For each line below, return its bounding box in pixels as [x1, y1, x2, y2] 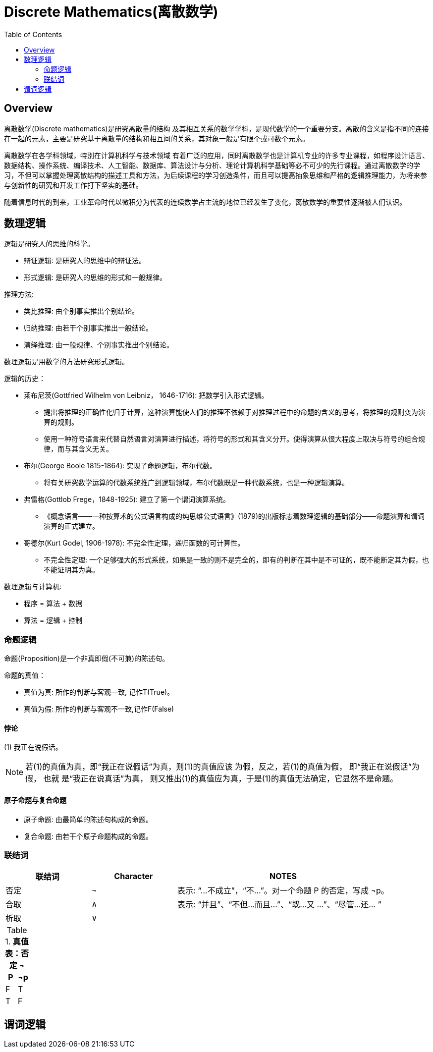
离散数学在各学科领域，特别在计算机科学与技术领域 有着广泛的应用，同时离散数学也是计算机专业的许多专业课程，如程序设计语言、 [4, 151, 429, 160]
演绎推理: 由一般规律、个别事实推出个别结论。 [24, 340, 173, 349]
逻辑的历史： [4, 374, 46, 383]
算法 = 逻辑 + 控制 [24, 616, 83, 625]
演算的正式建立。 [44, 522, 99, 531]
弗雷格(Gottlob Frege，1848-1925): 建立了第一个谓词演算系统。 [24, 495, 230, 504]
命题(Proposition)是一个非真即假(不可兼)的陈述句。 [4, 654, 169, 663]
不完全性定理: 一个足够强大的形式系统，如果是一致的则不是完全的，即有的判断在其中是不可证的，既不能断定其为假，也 [44, 555, 429, 564]
